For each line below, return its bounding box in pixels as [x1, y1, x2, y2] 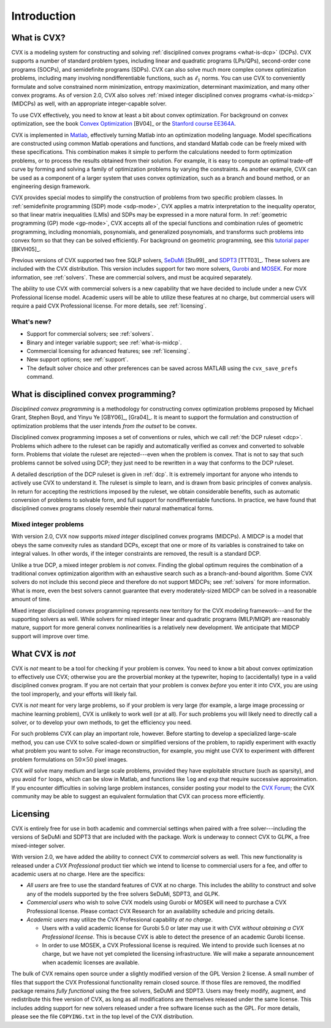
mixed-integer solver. [11, 842, 66, 849]
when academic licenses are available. [42, 959, 140, 966]
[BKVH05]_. [11, 245, 41, 252]
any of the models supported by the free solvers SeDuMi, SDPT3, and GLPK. [26, 890, 220, 898]
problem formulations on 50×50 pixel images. [11, 755, 128, 763]
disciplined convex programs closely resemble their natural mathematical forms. [11, 505, 214, 512]
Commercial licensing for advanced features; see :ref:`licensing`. [26, 347, 190, 355]
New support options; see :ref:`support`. [26, 356, 129, 363]
